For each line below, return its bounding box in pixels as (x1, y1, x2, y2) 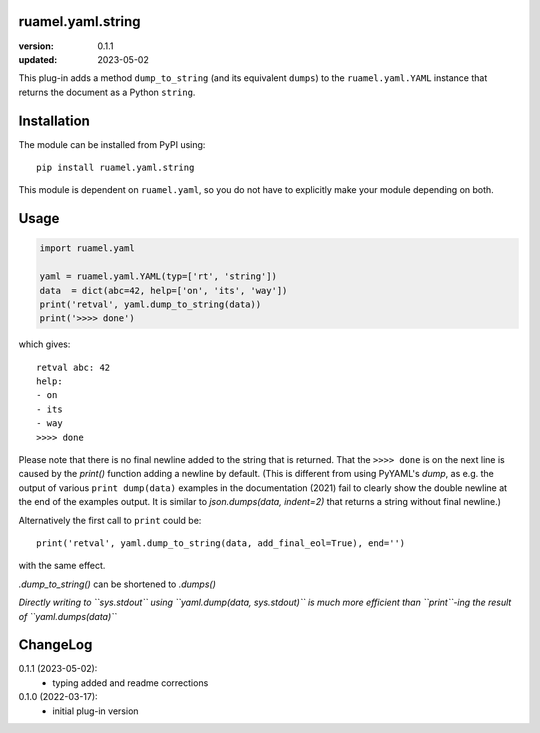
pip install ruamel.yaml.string (36, 161, 195, 173)
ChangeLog (18, 636, 93, 654)
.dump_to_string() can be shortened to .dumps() (18, 578, 217, 590)
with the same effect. (18, 560, 106, 572)
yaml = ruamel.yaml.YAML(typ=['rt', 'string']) (39, 271, 277, 282)
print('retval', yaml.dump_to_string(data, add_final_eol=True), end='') (36, 538, 406, 549)
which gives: (18, 338, 71, 350)
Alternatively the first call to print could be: (18, 514, 202, 526)
